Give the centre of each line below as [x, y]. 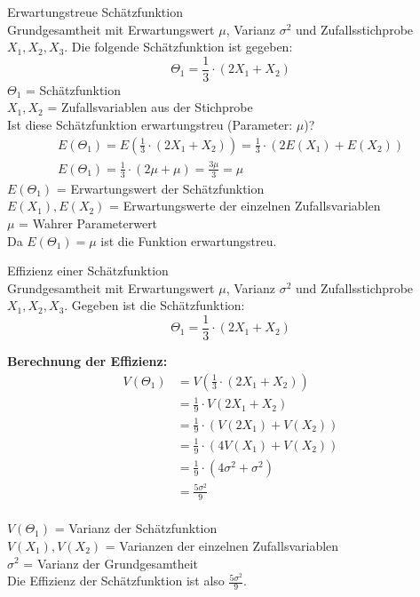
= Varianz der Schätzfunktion [136, 528]
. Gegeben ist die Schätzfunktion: [155, 305]
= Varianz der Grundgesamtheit [111, 563]
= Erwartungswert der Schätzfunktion [160, 188]
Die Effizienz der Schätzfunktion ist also [116, 581]
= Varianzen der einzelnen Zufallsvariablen [222, 545]
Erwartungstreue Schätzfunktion [95, 12]
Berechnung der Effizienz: [87, 361]
